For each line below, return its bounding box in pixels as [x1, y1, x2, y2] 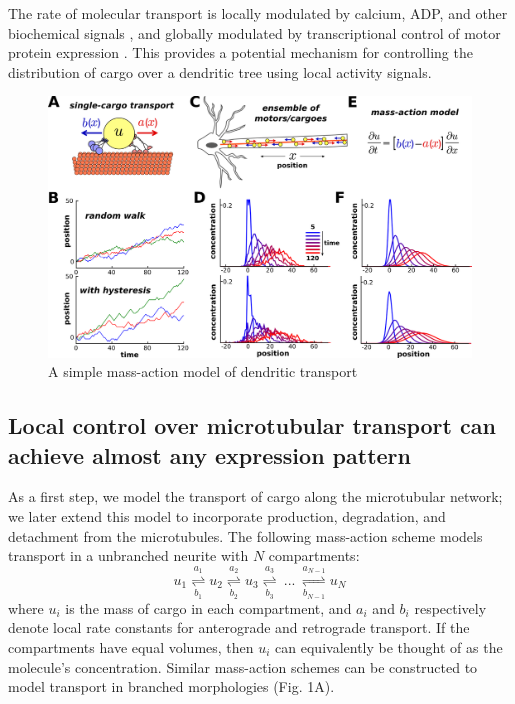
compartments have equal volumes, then [8, 636, 254, 657]
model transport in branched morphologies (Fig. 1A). [8, 676, 335, 697]
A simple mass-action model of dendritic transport [48, 361, 358, 382]
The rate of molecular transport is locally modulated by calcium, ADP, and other [8, 3, 508, 23]
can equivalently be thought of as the [275, 636, 503, 657]
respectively [414, 597, 487, 618]
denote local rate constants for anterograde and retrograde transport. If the [8, 617, 470, 638]
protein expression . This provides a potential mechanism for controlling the [8, 42, 473, 63]
